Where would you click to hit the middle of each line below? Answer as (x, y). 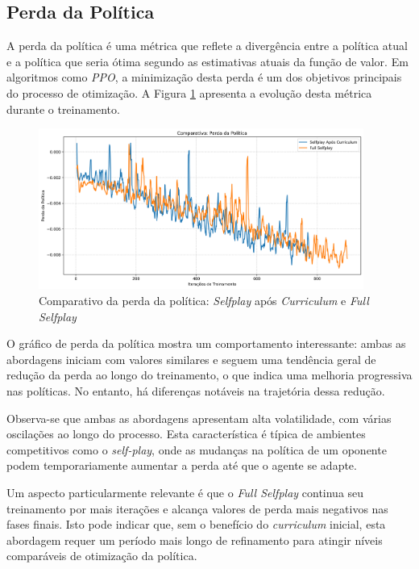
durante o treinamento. (63, 109)
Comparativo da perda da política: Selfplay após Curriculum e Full (204, 300)
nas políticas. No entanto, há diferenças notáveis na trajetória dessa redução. (196, 390)
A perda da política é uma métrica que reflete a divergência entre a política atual (207, 46)
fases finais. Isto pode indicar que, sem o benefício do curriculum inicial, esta (196, 524)
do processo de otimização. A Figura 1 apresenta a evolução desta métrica (189, 92)
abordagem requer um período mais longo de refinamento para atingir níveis (195, 540)
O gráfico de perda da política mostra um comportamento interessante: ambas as (206, 343)
